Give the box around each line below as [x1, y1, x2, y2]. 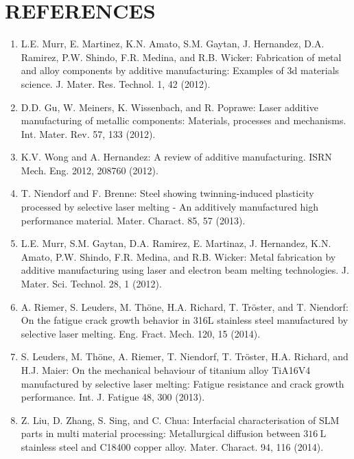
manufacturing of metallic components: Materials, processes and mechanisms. [21, 113, 346, 128]
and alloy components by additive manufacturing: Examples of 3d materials [21, 63, 340, 78]
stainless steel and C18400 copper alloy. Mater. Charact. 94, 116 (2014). [21, 439, 324, 454]
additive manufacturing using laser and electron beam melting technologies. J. [21, 263, 349, 277]
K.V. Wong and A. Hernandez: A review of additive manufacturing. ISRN [21, 150, 332, 164]
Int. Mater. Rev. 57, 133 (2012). [21, 126, 156, 141]
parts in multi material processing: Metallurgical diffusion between [21, 426, 300, 440]
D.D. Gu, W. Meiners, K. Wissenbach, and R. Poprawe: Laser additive [21, 99, 318, 114]
